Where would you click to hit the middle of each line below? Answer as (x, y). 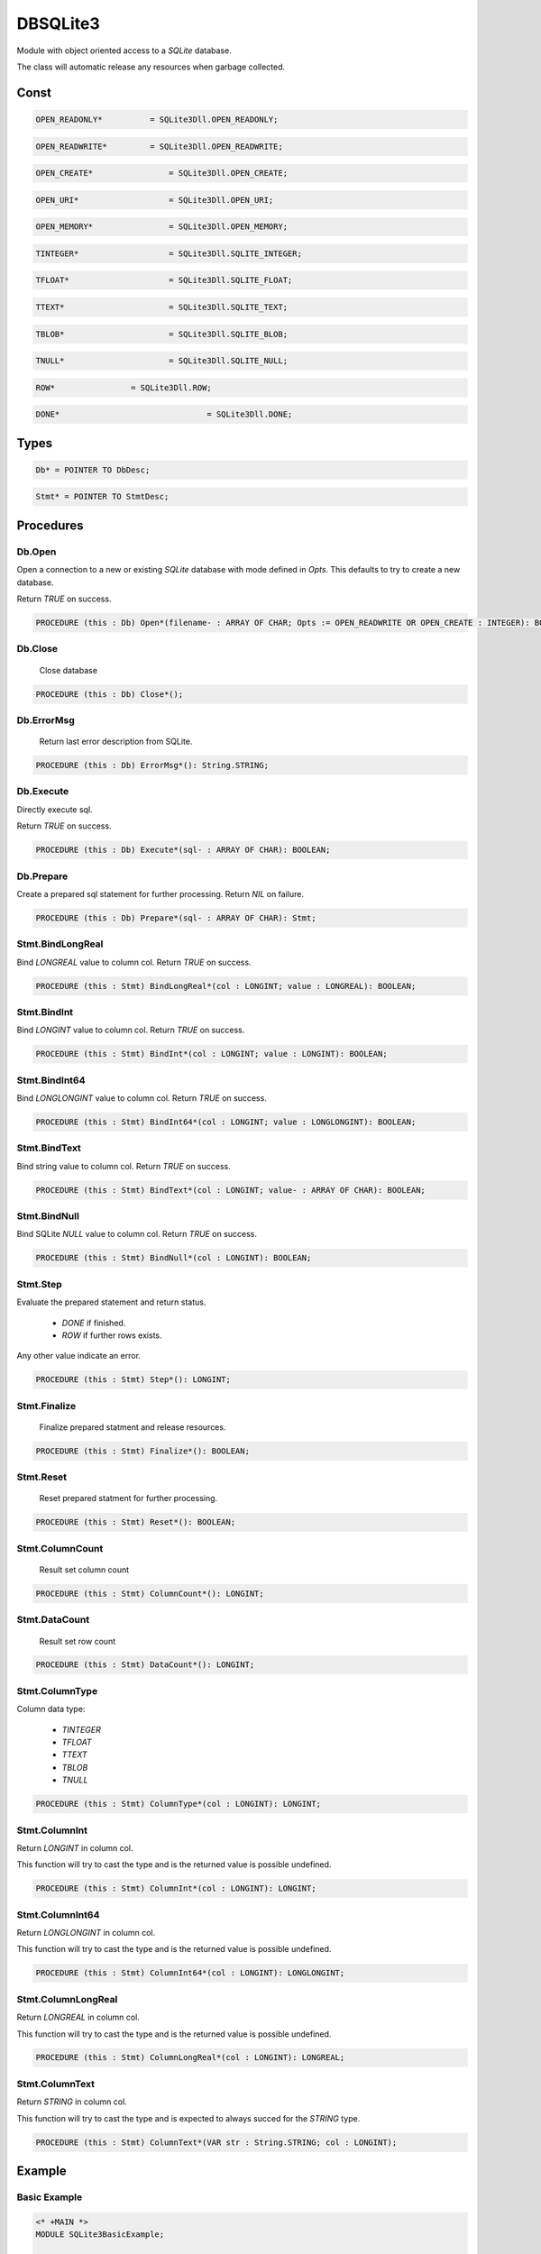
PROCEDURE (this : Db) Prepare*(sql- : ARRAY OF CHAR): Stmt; (176, 918)
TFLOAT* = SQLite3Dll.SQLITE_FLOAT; (164, 280)
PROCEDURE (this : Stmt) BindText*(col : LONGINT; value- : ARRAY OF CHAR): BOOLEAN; (230, 1190)
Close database (69, 670)
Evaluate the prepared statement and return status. (111, 1302)
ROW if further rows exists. (112, 1335)
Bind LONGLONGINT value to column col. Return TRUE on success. (142, 1098)
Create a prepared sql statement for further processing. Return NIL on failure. (160, 893)
